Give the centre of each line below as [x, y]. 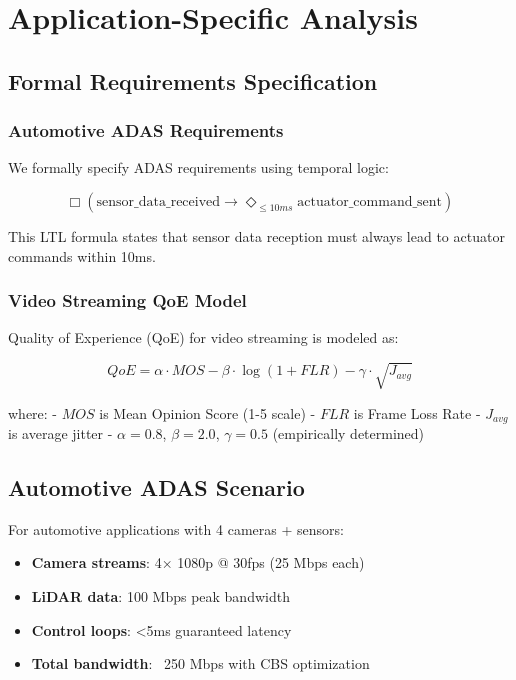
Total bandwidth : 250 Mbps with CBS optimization [200, 663]
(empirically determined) [348, 432]
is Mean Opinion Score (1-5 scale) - [207, 412]
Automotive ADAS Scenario [156, 486]
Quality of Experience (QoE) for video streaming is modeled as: [203, 337]
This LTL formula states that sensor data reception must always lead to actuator [256, 235]
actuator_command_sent [370, 201]
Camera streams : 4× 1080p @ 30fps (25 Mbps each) [198, 562]
